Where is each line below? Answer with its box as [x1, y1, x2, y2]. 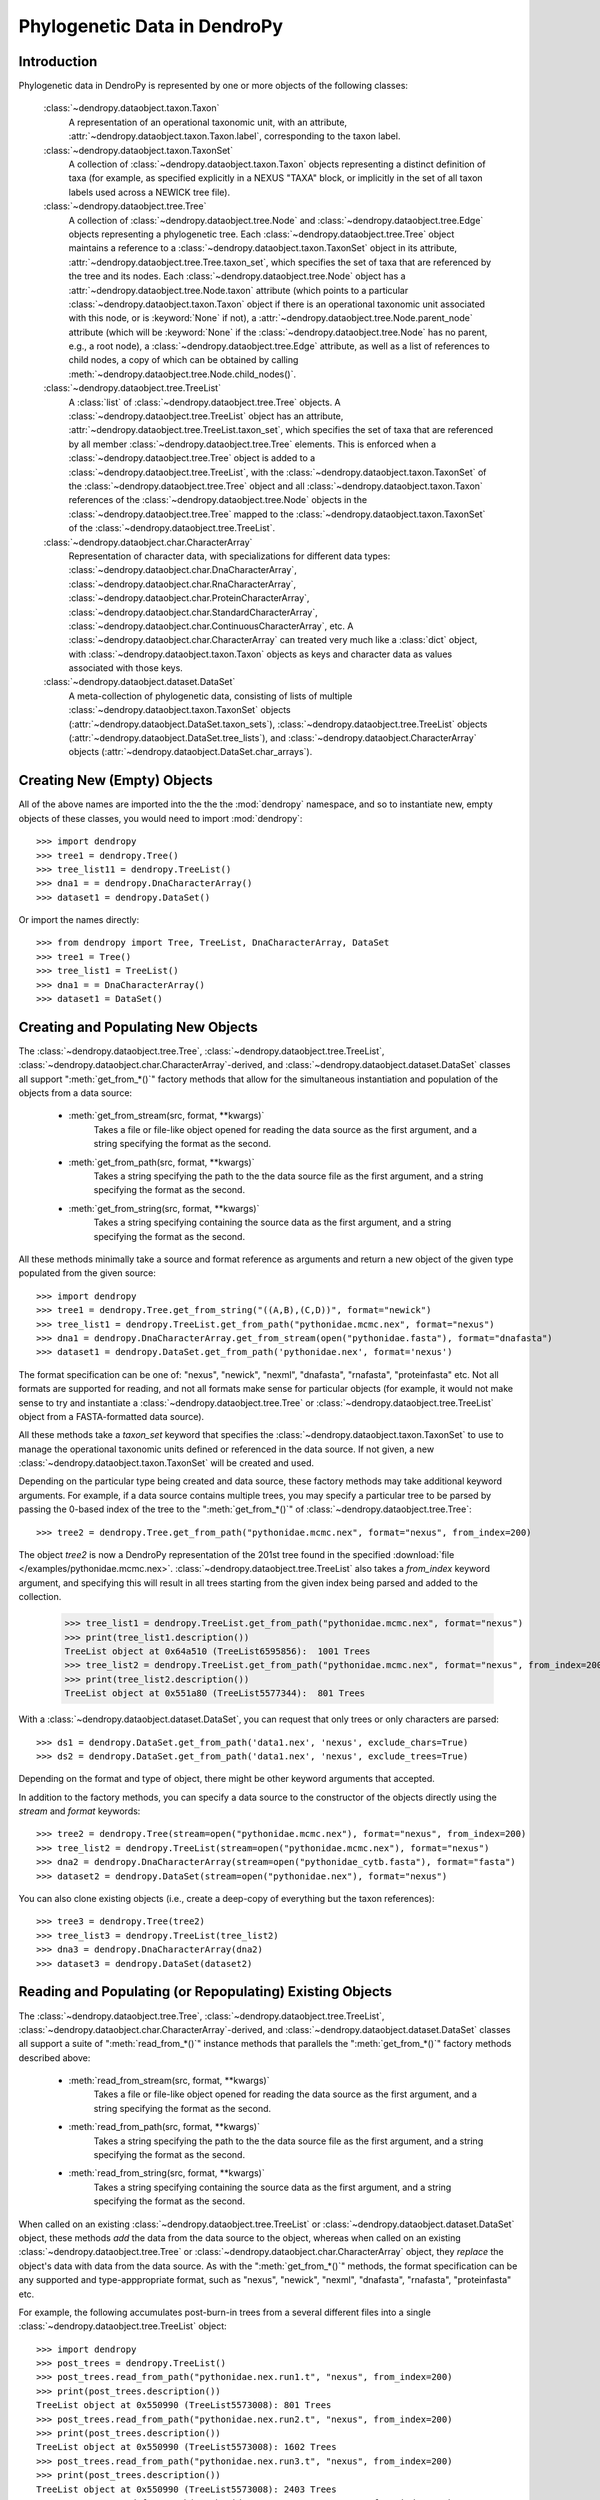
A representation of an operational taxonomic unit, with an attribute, [68, 116, 348, 128]
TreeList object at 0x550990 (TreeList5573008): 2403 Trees [36, 2483, 337, 2495]
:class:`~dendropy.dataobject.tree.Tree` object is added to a [68, 452, 316, 464]
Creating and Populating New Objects [18, 1018, 259, 1035]
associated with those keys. [68, 662, 184, 674]
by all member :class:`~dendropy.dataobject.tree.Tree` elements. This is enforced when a [68, 438, 437, 450]
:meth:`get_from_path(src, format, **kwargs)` [68, 1156, 255, 1168]
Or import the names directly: [18, 914, 140, 926]
